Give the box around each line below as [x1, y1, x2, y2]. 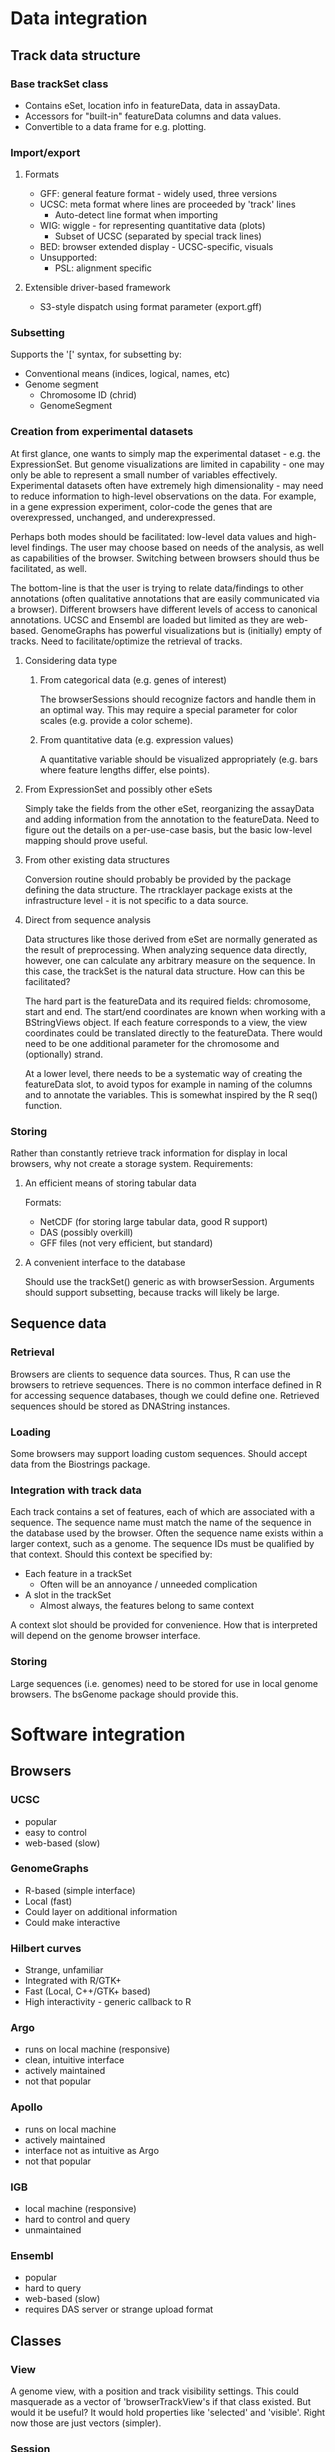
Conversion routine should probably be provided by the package [24, 873, 292, 885]
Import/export [10, 145, 81, 159]
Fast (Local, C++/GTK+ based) [24, 1985, 152, 1997]
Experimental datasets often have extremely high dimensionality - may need [10, 479, 324, 491]
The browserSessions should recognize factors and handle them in [39, 693, 317, 705]
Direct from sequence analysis [24, 913, 152, 926]
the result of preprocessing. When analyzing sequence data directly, [24, 943, 308, 956]
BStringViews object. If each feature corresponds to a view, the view [24, 1016, 308, 1028]
